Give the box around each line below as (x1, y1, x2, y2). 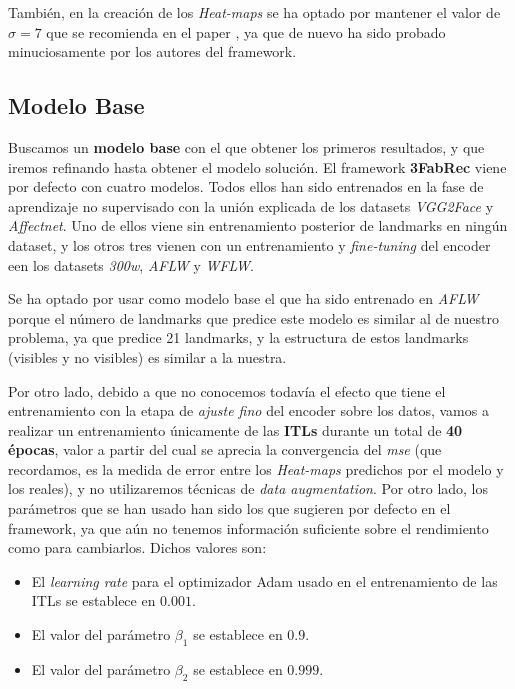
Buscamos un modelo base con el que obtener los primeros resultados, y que (8, 136, 485, 157)
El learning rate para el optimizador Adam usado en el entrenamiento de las (31, 570, 498, 591)
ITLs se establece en (31, 590, 156, 611)
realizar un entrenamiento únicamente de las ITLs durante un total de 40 (8, 419, 463, 440)
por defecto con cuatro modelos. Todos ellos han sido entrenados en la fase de (8, 176, 484, 197)
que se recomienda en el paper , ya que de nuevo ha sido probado (46, 21, 446, 42)
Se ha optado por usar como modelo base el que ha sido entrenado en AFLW (8, 288, 479, 309)
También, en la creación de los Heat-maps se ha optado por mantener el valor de (8, 2, 501, 22)
